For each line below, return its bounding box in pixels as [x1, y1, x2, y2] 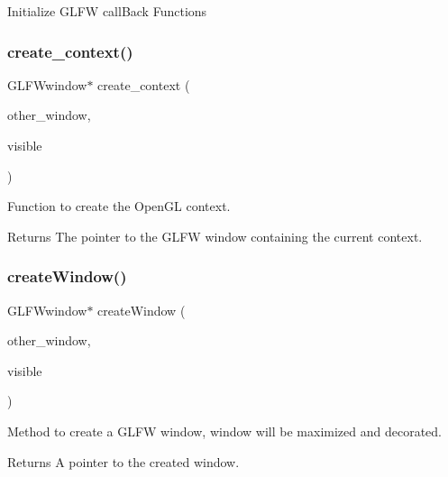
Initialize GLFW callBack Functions [7, 2, 207, 20]
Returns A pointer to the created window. [7, 452, 240, 471]
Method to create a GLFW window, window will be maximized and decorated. [7, 421, 443, 440]
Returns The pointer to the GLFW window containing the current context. [7, 226, 423, 245]
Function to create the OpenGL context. [7, 197, 231, 216]
